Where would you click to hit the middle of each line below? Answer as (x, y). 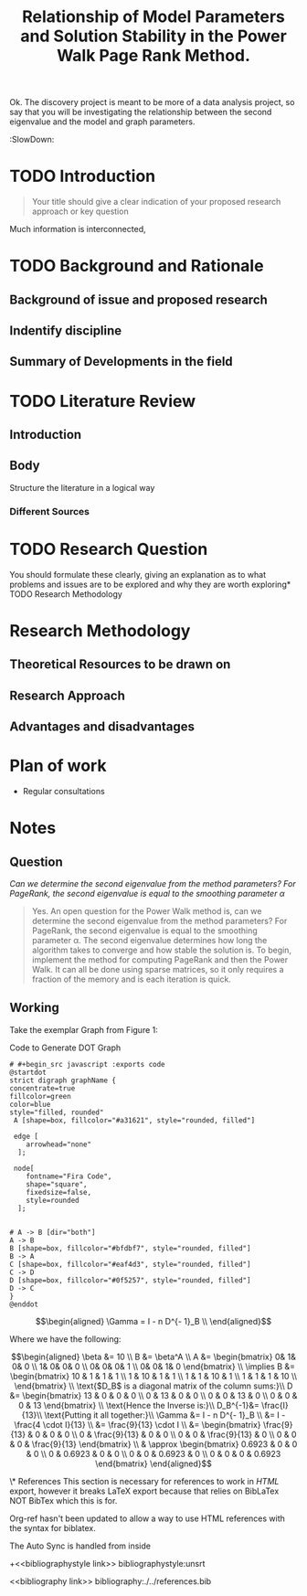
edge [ (26, 1136)
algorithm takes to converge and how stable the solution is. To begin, (162, 950)
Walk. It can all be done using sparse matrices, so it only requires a (158, 970)
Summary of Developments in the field (121, 362)
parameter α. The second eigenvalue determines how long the (149, 941)
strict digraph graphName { (63, 1080)
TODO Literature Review (103, 401)
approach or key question (80, 211)
